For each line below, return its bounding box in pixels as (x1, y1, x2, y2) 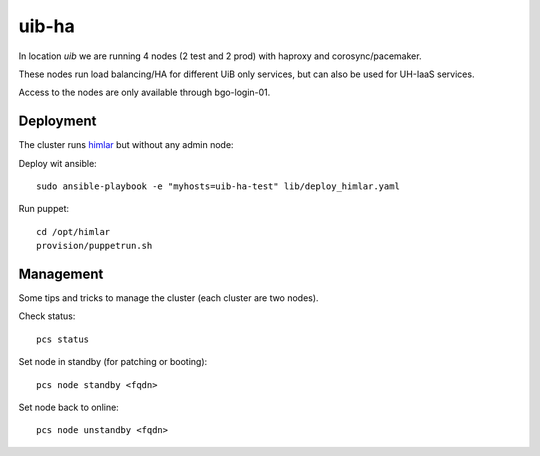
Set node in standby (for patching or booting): (18, 356, 208, 368)
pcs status (36, 333, 90, 345)
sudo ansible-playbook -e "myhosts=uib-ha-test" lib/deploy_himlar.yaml (36, 181, 400, 192)
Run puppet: (18, 203, 70, 215)
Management (18, 266, 104, 282)
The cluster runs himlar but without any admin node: (18, 139, 234, 151)
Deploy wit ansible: (18, 157, 97, 169)
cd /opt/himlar (36, 226, 111, 237)
